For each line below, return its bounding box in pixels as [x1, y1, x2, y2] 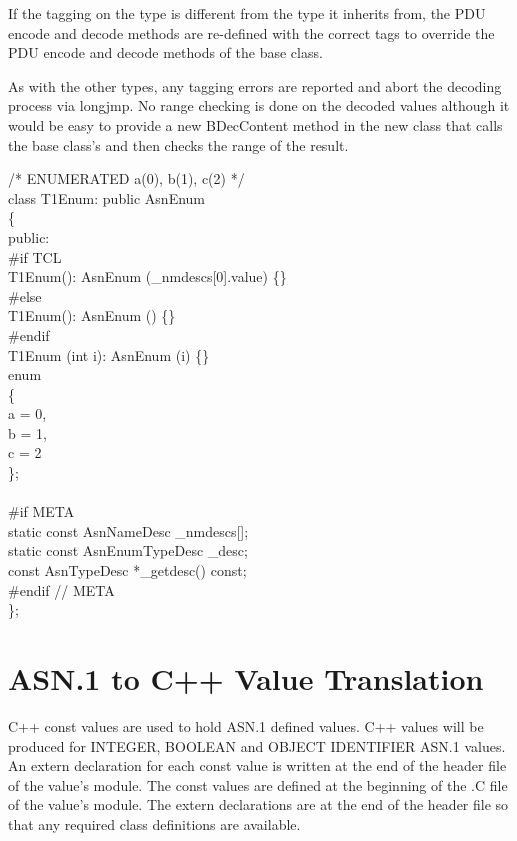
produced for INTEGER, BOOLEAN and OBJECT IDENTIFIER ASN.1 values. [8, 735, 506, 756]
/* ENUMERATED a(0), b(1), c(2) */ [8, 168, 245, 189]
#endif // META [8, 579, 115, 600]
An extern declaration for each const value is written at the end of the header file [8, 755, 507, 776]
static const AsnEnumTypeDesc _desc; [8, 540, 248, 561]
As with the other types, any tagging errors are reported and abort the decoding [8, 75, 502, 96]
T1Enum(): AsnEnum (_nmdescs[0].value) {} [8, 266, 287, 287]
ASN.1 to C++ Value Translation [8, 658, 484, 698]
